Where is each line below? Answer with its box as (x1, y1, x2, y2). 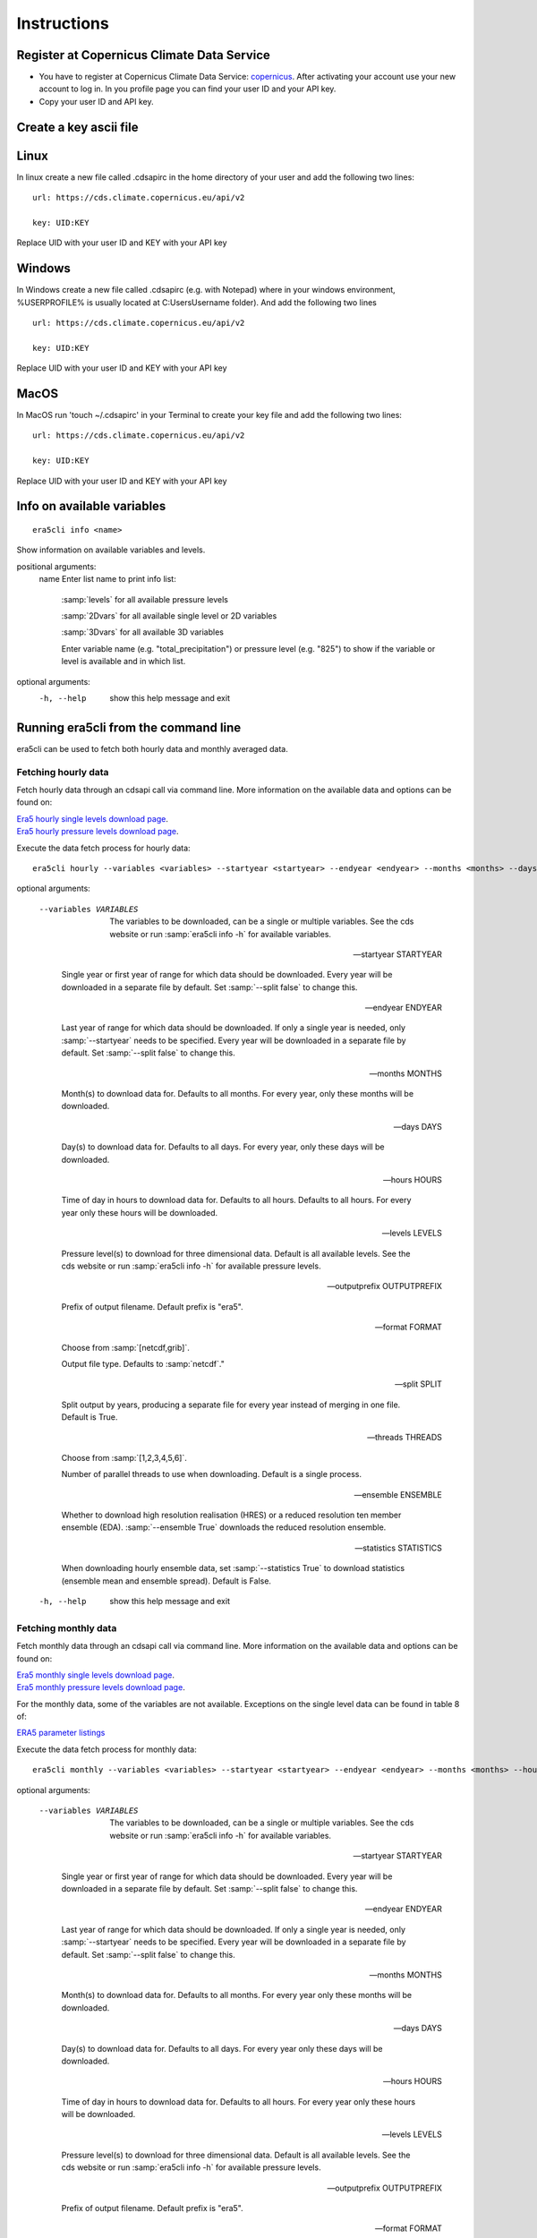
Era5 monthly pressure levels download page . (16, 1682, 185, 1693)
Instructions (16, 13, 109, 33)
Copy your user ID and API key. (38, 96, 154, 107)
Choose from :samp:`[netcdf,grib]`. (61, 1342, 190, 1353)
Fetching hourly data (16, 765, 109, 778)
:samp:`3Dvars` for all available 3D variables (61, 627, 224, 637)
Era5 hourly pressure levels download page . (16, 826, 179, 837)
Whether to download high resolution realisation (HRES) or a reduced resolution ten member (61, 1509, 402, 1521)
